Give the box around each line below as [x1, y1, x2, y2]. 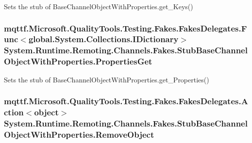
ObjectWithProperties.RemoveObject [4, 128, 154, 140]
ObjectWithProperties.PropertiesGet [4, 55, 152, 67]
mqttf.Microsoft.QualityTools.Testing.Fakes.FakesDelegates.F [4, 22, 247, 34]
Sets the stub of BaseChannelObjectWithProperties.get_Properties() [4, 74, 209, 84]
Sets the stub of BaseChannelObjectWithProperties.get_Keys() [4, 1, 193, 11]
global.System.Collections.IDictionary [28, 33, 179, 45]
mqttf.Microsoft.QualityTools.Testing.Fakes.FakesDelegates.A [4, 95, 248, 107]
